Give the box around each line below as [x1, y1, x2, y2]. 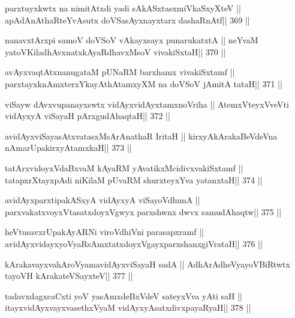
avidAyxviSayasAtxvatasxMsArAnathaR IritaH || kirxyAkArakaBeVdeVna [5, 129, 278, 142]
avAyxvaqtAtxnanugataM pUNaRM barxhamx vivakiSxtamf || [5, 66, 235, 78]
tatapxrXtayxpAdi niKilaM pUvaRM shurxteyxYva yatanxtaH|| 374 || [5, 173, 263, 186]
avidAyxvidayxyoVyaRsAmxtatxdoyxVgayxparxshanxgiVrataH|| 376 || [5, 237, 263, 249]
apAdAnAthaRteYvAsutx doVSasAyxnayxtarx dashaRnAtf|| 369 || [5, 13, 250, 26]
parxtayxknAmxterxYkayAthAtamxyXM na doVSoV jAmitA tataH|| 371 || [5, 77, 282, 90]
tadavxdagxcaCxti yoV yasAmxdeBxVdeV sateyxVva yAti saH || [5, 289, 242, 302]
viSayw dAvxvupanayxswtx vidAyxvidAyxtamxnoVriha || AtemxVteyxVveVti [5, 97, 289, 110]
